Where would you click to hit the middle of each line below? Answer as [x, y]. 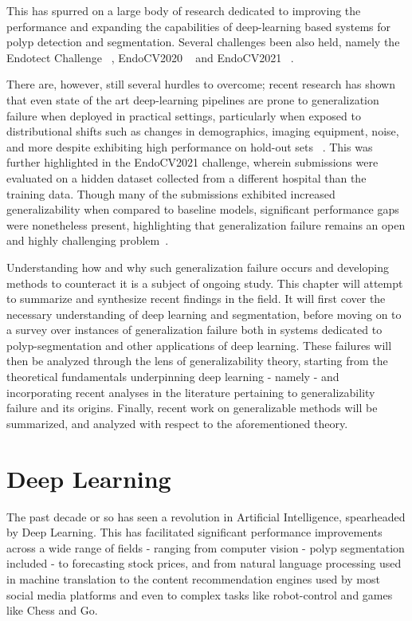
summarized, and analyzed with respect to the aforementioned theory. [177, 423]
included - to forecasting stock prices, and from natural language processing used [204, 563]
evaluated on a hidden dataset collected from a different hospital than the [186, 177]
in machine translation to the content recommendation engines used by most [193, 578]
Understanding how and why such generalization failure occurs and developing [198, 267]
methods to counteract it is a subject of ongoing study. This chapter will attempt [205, 283]
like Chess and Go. [52, 610]
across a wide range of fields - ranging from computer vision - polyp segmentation [206, 547]
